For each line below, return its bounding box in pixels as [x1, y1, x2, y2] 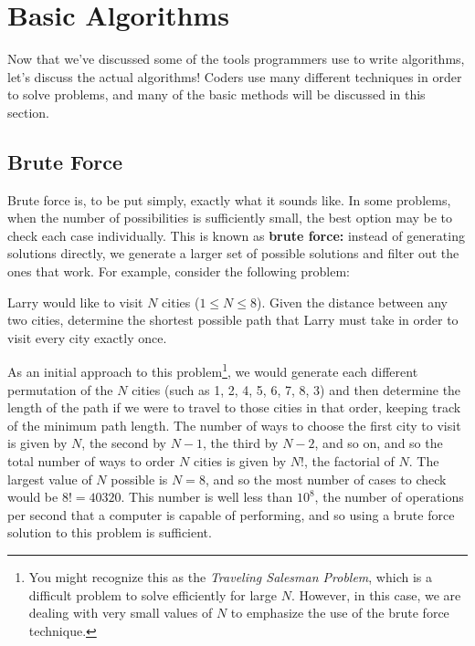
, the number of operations [314, 487, 464, 506]
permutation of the [7, 380, 113, 399]
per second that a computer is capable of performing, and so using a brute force [7, 505, 455, 524]
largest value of [7, 469, 92, 488]
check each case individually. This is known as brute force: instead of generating [7, 225, 465, 245]
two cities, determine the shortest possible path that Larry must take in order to [7, 310, 459, 329]
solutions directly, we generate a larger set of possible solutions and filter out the [7, 244, 459, 263]
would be [7, 487, 58, 506]
